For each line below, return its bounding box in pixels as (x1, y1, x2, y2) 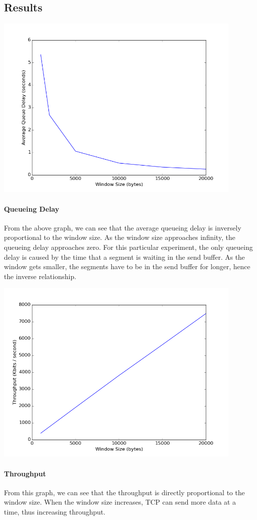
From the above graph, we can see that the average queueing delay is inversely (4, 222, 242, 232)
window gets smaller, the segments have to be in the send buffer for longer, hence (4, 261, 251, 272)
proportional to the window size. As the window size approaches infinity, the (4, 232, 235, 242)
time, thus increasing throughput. (4, 507, 106, 517)
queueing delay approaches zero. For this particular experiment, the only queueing (4, 241, 253, 252)
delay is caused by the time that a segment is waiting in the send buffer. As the (4, 251, 245, 262)
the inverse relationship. (4, 271, 77, 281)
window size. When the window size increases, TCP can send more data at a (4, 497, 236, 507)
